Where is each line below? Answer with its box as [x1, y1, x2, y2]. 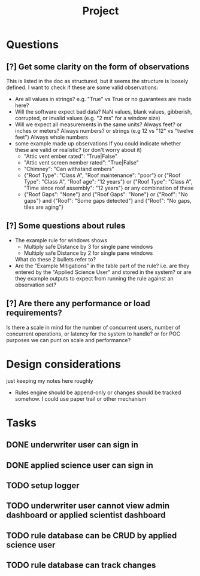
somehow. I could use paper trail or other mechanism [14, 395, 147, 402]
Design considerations [6, 357, 122, 371]
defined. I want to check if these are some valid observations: [6, 84, 159, 91]
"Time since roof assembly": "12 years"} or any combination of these [23, 184, 194, 191]
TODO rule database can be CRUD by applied [6, 531, 177, 541]
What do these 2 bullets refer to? [14, 255, 96, 263]
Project [82, 4, 119, 18]
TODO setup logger [6, 480, 80, 490]
